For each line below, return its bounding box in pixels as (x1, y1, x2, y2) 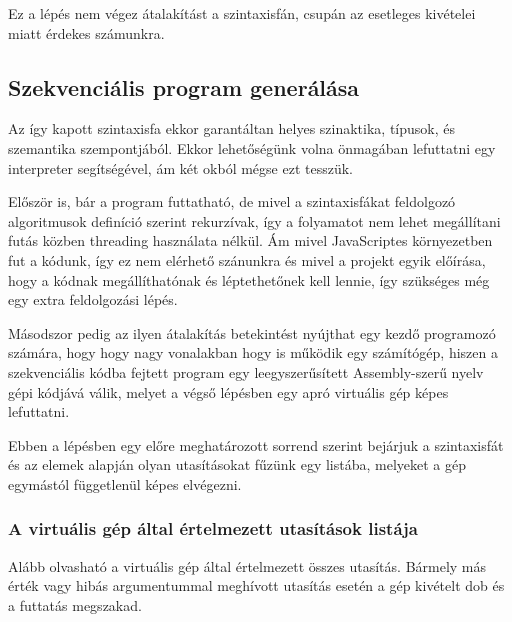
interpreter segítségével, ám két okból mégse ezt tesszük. (8, 157, 353, 178)
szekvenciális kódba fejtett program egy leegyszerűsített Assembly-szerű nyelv (8, 361, 484, 382)
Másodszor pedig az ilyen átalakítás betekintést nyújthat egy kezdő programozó (8, 322, 496, 343)
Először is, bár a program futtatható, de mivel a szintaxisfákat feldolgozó (8, 191, 456, 212)
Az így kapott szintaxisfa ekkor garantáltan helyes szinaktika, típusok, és (8, 118, 455, 139)
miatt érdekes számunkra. (8, 22, 165, 43)
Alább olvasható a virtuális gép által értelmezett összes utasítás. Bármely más (8, 555, 487, 576)
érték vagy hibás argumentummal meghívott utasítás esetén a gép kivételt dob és (8, 575, 505, 596)
